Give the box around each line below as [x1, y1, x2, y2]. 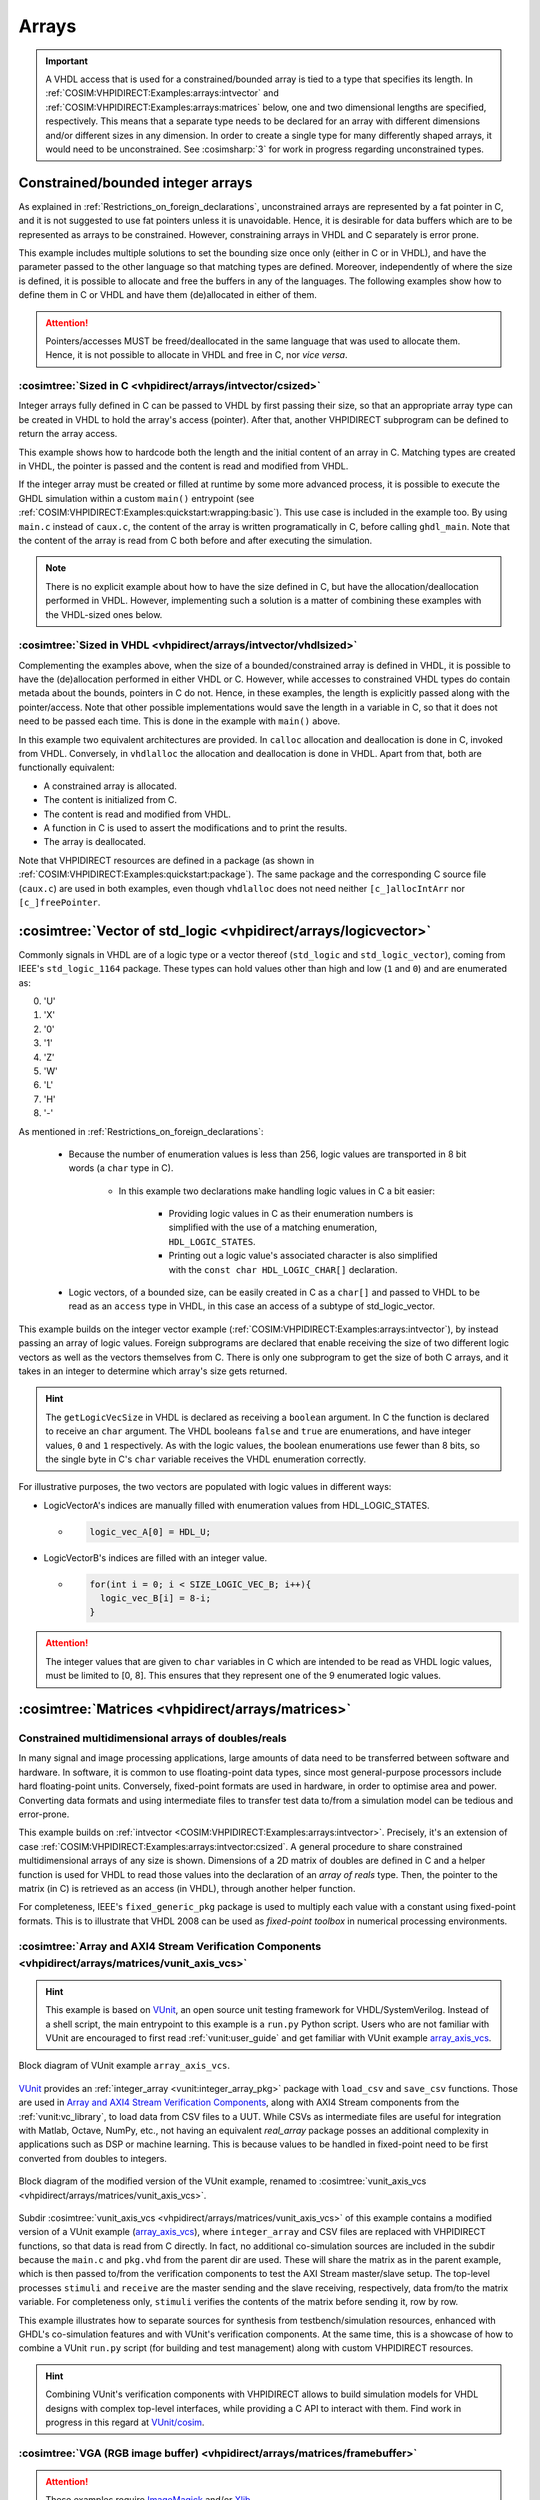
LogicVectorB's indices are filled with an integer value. [43, 1551, 268, 1564]
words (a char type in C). [68, 1162, 174, 1174]
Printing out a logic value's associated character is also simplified [168, 1250, 439, 1262]
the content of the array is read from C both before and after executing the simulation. [18, 534, 373, 546]
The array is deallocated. [43, 836, 147, 848]
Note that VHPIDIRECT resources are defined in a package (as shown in [18, 854, 315, 866]
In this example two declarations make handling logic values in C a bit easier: [118, 1185, 435, 1197]
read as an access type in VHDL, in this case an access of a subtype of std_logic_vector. [68, 1300, 435, 1312]
